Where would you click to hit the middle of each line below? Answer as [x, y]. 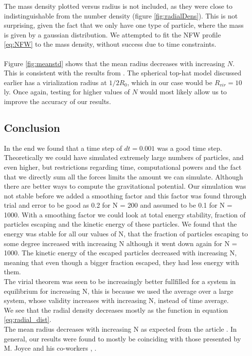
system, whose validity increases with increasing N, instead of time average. [117, 300]
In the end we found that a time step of [63, 148]
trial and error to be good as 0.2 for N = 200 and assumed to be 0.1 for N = [118, 205]
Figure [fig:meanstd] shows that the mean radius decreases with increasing [115, 63]
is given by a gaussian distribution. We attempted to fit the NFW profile [112, 34]
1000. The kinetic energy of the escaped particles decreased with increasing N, [120, 253]
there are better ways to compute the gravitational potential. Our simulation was [125, 186]
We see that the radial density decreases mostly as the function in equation [116, 310]
